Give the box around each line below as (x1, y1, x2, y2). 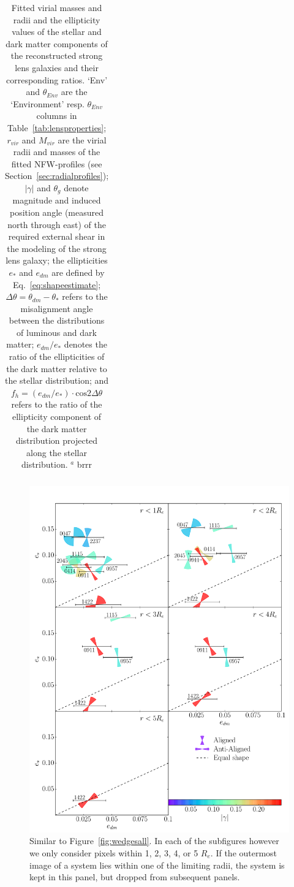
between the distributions (9, 314, 105, 327)
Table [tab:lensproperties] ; (7, 121, 107, 134)
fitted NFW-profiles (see (11, 157, 102, 170)
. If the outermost (210, 847, 277, 859)
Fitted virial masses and (11, 1, 102, 13)
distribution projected (15, 434, 98, 447)
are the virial (58, 133, 107, 146)
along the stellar (26, 446, 87, 459)
